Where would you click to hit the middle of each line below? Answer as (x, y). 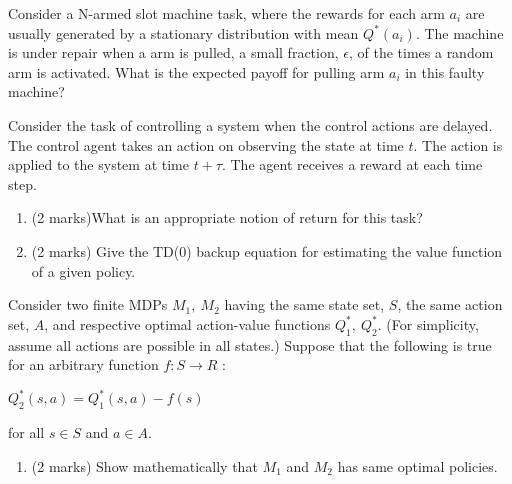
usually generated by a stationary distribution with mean (183, 32)
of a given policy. (83, 270)
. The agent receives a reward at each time (352, 164)
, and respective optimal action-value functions (187, 323)
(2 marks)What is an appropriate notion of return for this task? (227, 217)
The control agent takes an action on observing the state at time (206, 144)
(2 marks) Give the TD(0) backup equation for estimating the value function (267, 250)
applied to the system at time (98, 164)
